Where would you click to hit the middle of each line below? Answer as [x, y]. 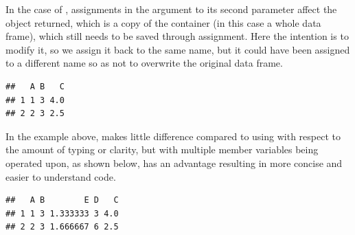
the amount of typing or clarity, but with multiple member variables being [162, 149]
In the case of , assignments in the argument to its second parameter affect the [171, 9]
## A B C [35, 86]
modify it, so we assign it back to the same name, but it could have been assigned [178, 49]
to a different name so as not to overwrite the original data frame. [144, 63]
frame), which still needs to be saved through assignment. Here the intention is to [177, 36]
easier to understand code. [61, 176]
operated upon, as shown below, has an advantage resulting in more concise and [174, 163]
